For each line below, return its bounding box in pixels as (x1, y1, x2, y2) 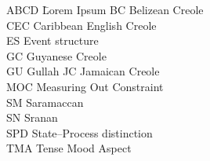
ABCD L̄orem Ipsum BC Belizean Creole (6, 2, 204, 17)
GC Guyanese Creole (6, 47, 107, 64)
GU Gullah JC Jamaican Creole (6, 63, 160, 79)
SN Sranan (6, 109, 58, 126)
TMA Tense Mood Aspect (6, 140, 132, 156)
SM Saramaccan (6, 93, 84, 110)
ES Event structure (6, 32, 99, 49)
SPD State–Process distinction (6, 124, 153, 141)
